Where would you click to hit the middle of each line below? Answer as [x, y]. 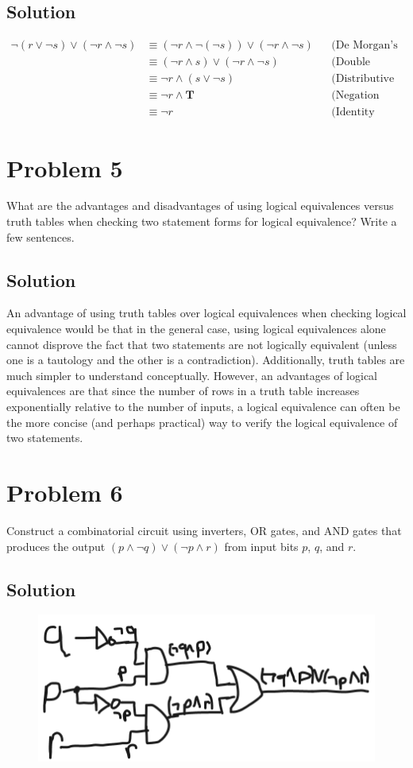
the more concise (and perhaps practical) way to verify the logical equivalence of [202, 422]
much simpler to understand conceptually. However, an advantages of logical [192, 375]
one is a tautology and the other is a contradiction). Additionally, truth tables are [206, 360]
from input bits [261, 546]
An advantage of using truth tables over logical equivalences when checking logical [206, 313]
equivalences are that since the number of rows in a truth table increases [183, 391]
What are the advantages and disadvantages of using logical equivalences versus [200, 206]
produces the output [56, 546]
